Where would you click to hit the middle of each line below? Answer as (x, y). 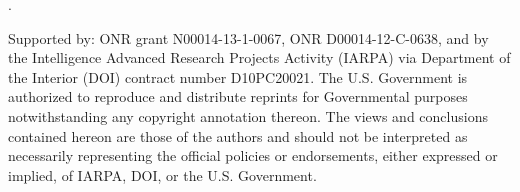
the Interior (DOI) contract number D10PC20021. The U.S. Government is (238, 76)
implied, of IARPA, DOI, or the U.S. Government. (162, 174)
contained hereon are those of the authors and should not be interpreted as (238, 135)
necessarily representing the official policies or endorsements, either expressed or (253, 155)
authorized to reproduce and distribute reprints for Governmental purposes (238, 96)
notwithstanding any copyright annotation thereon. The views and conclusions (248, 115)
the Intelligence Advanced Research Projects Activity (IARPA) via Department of (259, 57)
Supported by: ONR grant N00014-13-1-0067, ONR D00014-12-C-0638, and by (248, 37)
